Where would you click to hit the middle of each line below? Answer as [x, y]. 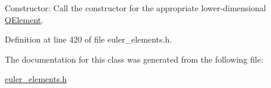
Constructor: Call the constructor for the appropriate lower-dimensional [135, 8]
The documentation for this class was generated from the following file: [134, 59]
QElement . [24, 19]
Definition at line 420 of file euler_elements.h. [89, 39]
